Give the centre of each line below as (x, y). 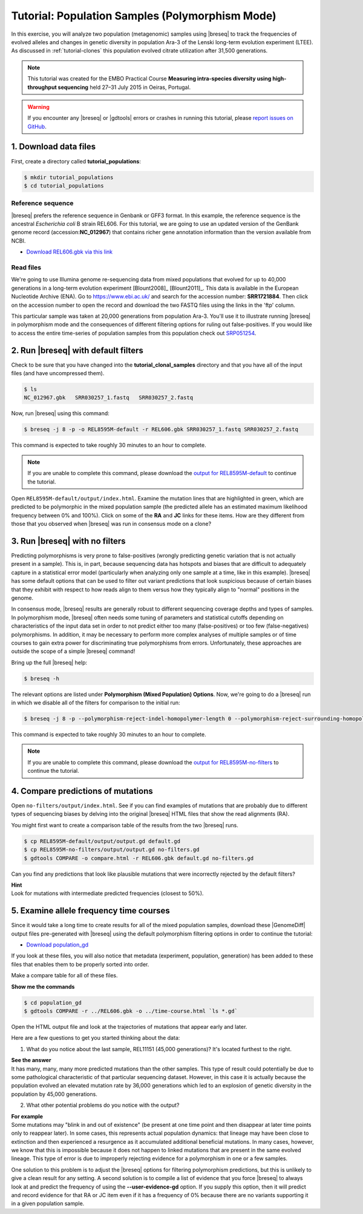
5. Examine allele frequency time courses (90, 911)
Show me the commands (43, 986)
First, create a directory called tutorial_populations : (76, 161)
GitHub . (37, 126)
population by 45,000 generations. (54, 1094)
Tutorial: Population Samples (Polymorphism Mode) (144, 16)
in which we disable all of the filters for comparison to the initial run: (96, 703)
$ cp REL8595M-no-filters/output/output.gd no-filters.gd (112, 850)
